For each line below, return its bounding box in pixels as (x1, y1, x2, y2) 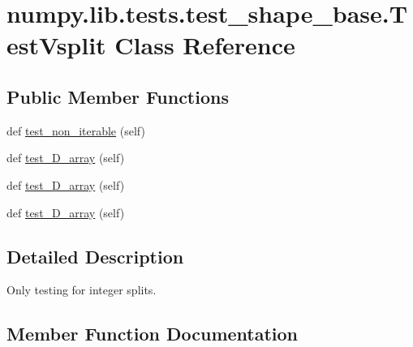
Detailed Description (6, 243, 184, 268)
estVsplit (6, 28, 106, 62)
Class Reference (114, 28, 295, 62)
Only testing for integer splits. (6, 281, 157, 298)
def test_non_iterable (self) (6, 122, 145, 139)
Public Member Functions (6, 84, 229, 109)
